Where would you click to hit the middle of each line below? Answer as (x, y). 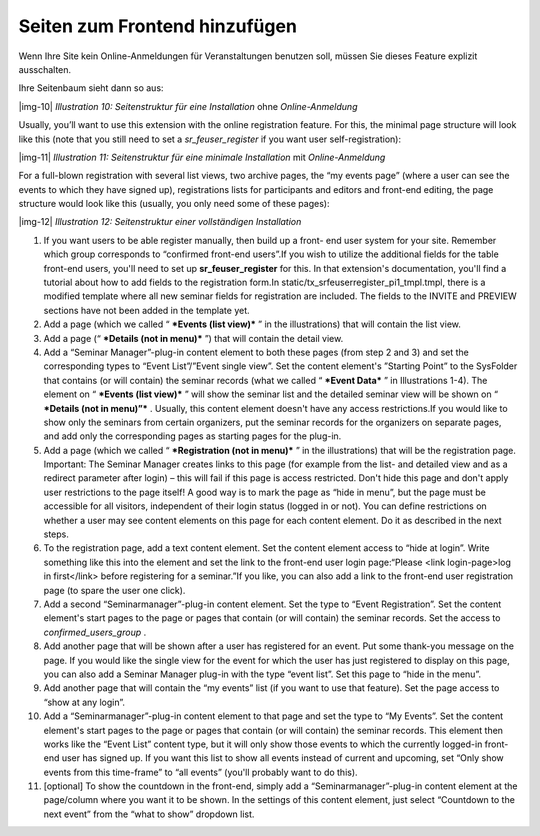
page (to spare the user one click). (114, 590)
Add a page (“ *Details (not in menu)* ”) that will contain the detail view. (193, 338)
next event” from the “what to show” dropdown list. (149, 814)
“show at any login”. (84, 702)
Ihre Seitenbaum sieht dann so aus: (91, 88)
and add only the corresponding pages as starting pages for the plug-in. (192, 436)
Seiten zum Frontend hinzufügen (157, 26)
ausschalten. (45, 69)
